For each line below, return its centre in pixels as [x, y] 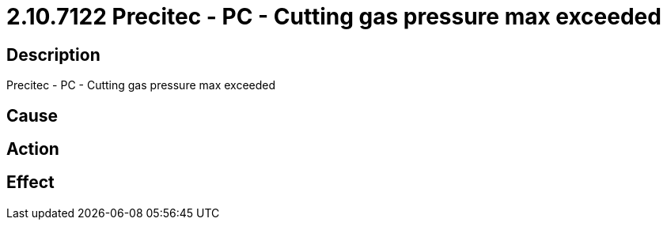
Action [33, 149]
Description [53, 55]
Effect [30, 183]
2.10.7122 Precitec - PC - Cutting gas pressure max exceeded [334, 17]
